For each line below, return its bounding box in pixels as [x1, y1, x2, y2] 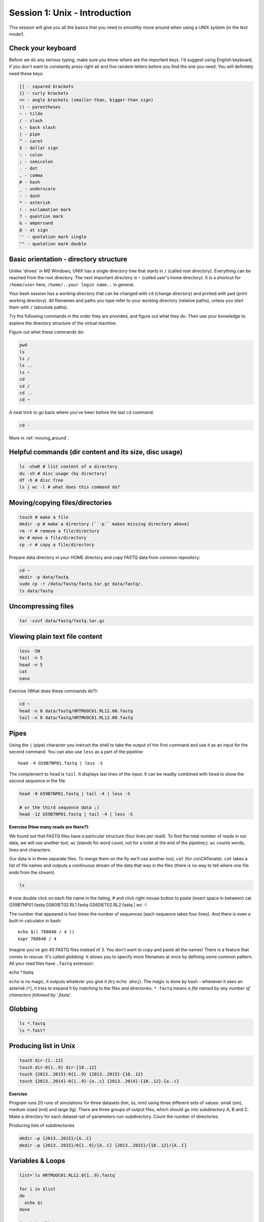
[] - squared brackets [19, 84, 74, 89]
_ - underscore [19, 186, 56, 192]
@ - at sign [19, 227, 48, 233]
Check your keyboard [9, 44, 76, 52]
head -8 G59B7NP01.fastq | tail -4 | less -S [19, 791, 131, 797]
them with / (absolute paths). [9, 305, 68, 310]
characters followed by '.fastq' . [9, 992, 72, 998]
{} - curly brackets [19, 90, 68, 96]
